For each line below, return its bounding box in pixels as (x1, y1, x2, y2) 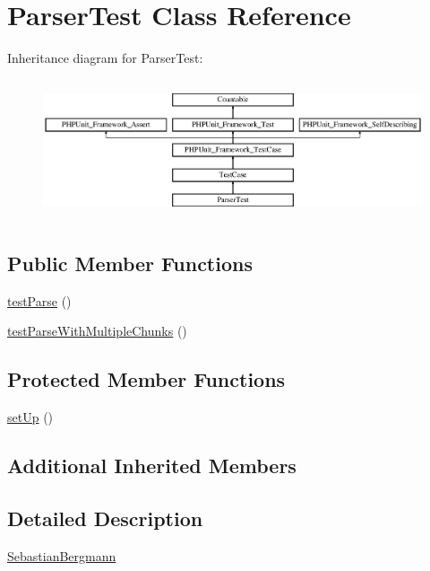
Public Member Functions (7, 249, 253, 277)
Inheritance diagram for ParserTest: (7, 48, 203, 67)
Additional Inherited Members (7, 451, 297, 479)
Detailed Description (7, 504, 203, 531)
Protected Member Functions (7, 365, 286, 393)
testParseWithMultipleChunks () (7, 321, 187, 340)
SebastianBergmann (7, 546, 116, 565)
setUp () (7, 407, 54, 426)
